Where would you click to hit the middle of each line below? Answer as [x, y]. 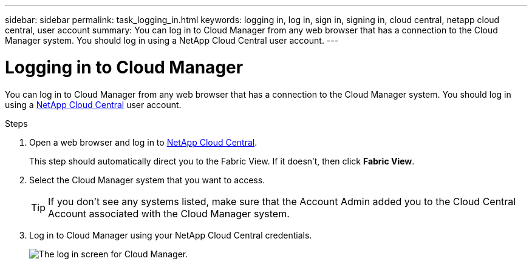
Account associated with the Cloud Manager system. [169, 213]
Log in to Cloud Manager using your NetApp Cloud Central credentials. [171, 235]
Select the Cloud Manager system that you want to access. [147, 180]
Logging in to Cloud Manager [124, 67]
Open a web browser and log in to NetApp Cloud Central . [143, 142]
